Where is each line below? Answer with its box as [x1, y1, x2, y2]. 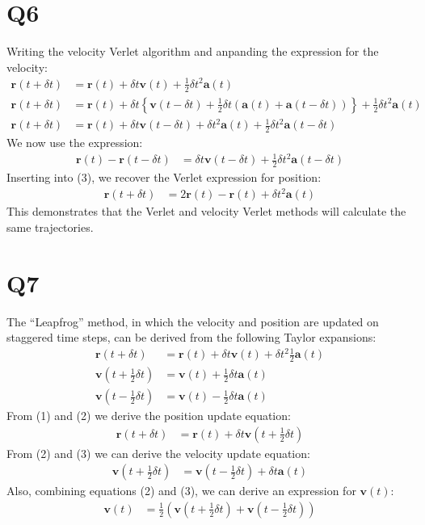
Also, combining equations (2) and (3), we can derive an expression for [6, 482, 356, 499]
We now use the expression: [6, 134, 143, 151]
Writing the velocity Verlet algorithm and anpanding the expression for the [6, 43, 379, 60]
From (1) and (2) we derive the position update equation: [6, 407, 291, 424]
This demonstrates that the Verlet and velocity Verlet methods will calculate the [6, 203, 406, 220]
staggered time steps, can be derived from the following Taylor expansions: [6, 329, 377, 346]
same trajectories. [6, 218, 94, 235]
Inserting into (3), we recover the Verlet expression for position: [6, 169, 322, 186]
